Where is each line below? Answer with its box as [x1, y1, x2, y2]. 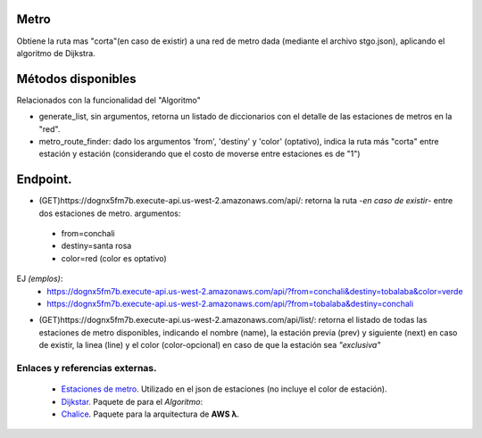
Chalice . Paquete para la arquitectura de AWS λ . [61, 409, 240, 419]
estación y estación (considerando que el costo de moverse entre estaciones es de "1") [38, 148, 361, 160]
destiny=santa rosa [61, 241, 132, 252]
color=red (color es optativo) [61, 252, 167, 263]
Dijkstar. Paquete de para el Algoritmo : [61, 396, 204, 407]
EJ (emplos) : [16, 273, 63, 285]
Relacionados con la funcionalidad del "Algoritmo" [16, 95, 201, 105]
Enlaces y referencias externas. [16, 361, 157, 374]
